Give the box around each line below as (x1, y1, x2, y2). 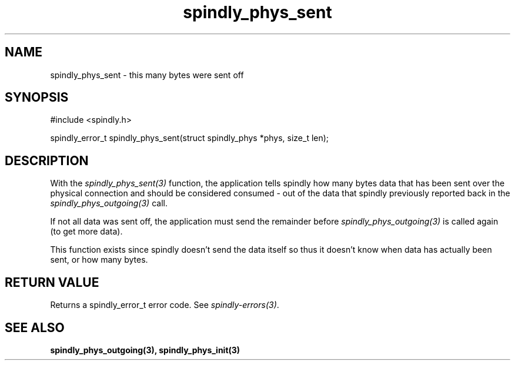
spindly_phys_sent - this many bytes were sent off (50, 69, 244, 80)
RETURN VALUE (5, 274, 99, 290)
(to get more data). (50, 226, 123, 237)
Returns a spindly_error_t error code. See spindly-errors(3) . (50, 300, 279, 310)
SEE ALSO (5, 320, 65, 335)
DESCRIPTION (5, 153, 89, 168)
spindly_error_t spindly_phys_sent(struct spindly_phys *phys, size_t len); (50, 133, 329, 143)
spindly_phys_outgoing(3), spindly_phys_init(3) (50, 344, 240, 355)
